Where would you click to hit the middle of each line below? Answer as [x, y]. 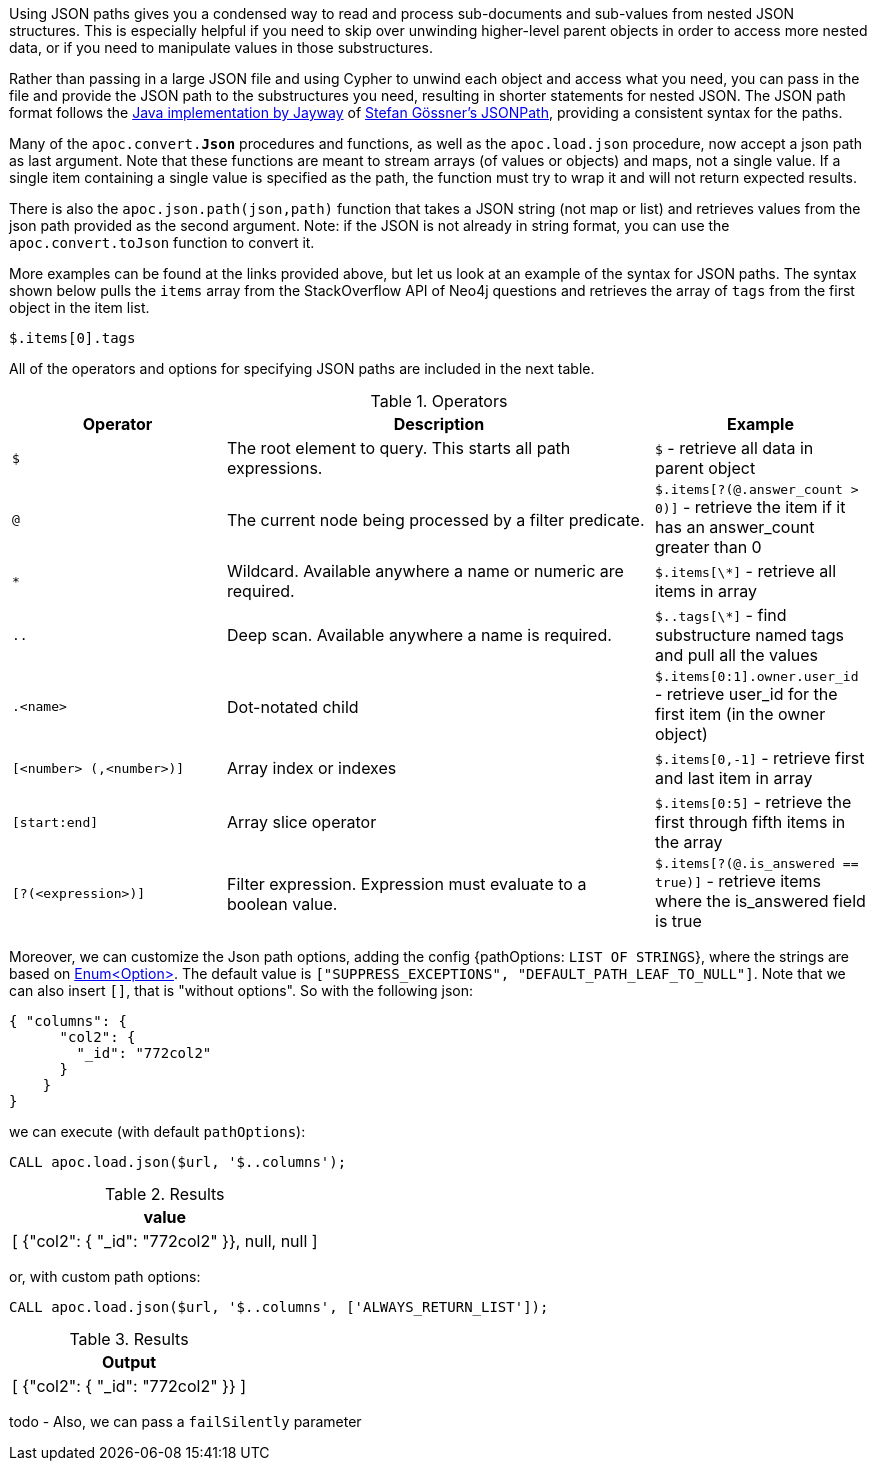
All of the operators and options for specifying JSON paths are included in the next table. [302, 368]
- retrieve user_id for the [746, 694]
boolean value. [282, 903]
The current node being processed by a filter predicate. [436, 519]
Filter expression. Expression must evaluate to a [407, 883]
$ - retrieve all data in [734, 448]
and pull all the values [737, 655]
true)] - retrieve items [738, 881]
